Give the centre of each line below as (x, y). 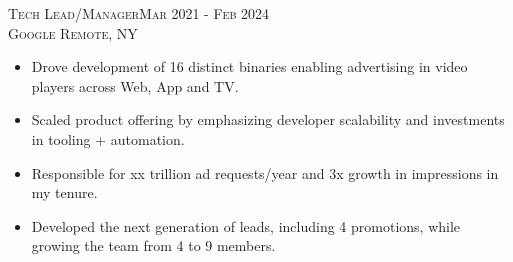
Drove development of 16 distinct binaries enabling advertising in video (249, 66)
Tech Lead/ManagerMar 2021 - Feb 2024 (139, 13)
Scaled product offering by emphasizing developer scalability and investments (268, 119)
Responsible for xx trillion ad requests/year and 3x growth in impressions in (265, 172)
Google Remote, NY (73, 32)
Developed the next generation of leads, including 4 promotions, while (246, 225)
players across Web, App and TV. (135, 85)
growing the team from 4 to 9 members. (153, 245)
